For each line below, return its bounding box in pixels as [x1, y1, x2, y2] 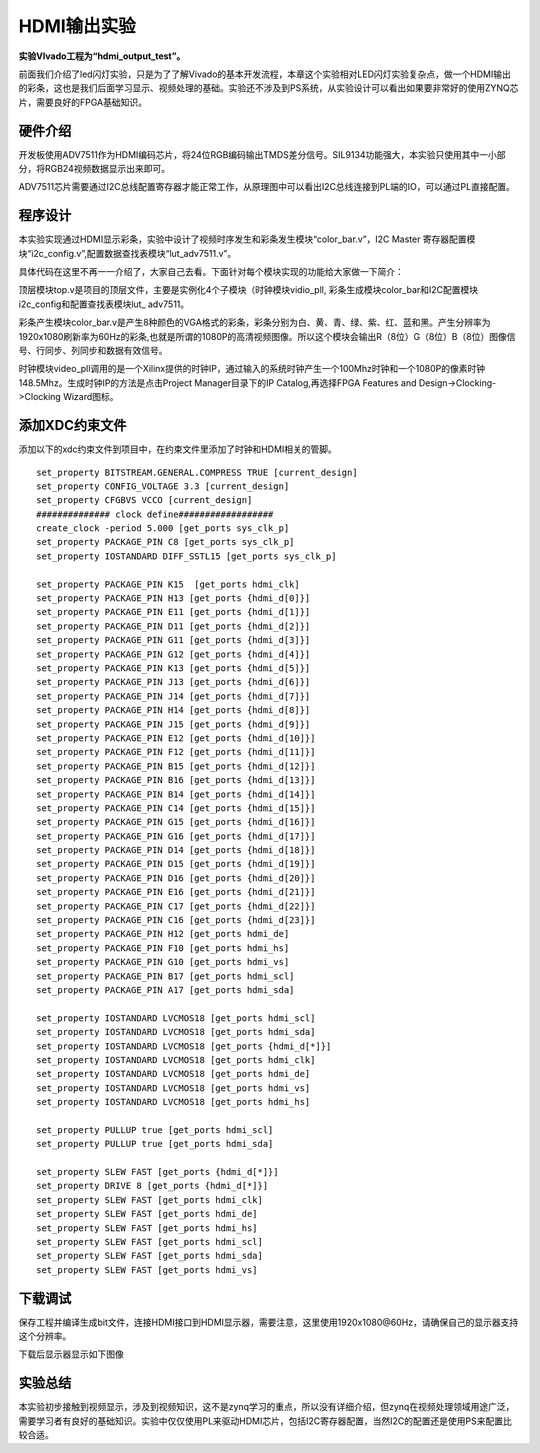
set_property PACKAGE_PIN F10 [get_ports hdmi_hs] [36, 942, 290, 954]
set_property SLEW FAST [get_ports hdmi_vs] [36, 1264, 259, 1275]
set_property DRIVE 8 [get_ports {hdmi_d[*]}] [36, 1180, 269, 1192]
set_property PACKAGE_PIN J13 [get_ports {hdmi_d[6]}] [36, 676, 311, 688]
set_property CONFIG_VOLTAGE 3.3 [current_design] [36, 480, 290, 492]
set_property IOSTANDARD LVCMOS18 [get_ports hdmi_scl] [36, 1012, 316, 1024]
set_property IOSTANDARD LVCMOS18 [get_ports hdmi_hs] [36, 1096, 311, 1108]
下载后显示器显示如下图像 [18, 1348, 124, 1360]
